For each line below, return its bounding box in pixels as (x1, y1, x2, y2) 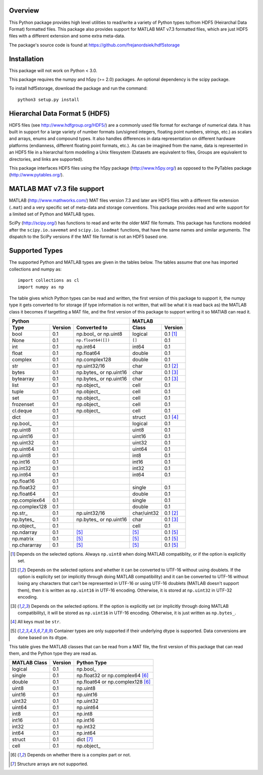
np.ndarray (12, 529, 38, 536)
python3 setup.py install (18, 97, 80, 102)
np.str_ (12, 509, 28, 516)
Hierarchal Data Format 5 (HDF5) (9, 109, 110, 117)
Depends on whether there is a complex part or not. (27, 752, 131, 758)
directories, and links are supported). (9, 156, 84, 162)
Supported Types (9, 247, 63, 255)
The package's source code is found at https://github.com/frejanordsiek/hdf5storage (9, 42, 180, 48)
